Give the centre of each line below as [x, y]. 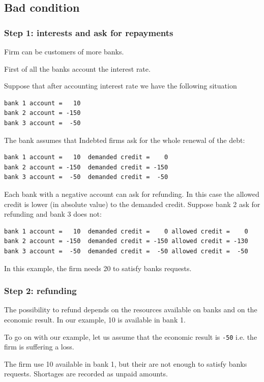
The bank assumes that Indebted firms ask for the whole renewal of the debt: [125, 140]
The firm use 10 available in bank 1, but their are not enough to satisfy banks [126, 363]
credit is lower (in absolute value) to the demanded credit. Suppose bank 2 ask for [132, 204]
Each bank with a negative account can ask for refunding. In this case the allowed [132, 194]
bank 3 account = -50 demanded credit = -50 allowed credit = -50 [126, 251]
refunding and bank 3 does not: [53, 214]
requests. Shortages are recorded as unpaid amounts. [86, 374]
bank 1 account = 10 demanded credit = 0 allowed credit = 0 [126, 231]
